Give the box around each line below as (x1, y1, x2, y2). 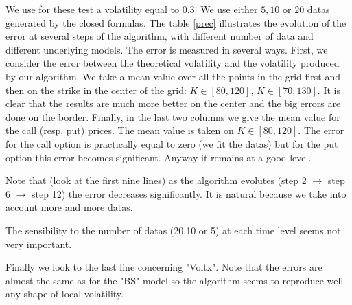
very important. (5, 236, 72, 251)
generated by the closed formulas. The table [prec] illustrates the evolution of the (5, 15, 347, 30)
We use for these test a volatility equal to (5, 2, 180, 16)
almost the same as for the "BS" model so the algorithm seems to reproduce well (5, 273, 344, 287)
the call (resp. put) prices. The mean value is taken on (5, 123, 234, 137)
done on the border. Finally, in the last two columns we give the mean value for (5, 109, 340, 124)
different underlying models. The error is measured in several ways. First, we (5, 42, 328, 56)
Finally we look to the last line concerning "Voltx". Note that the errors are (5, 260, 322, 274)
